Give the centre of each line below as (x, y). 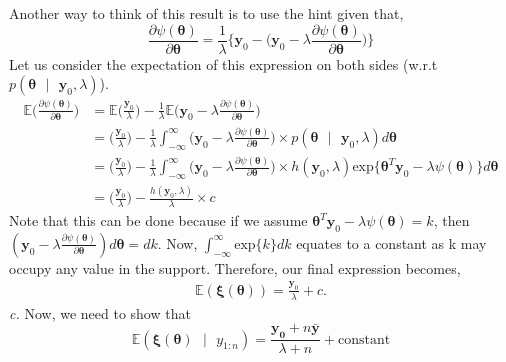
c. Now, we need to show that (100, 312)
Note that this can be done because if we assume (158, 220)
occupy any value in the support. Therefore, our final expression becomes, (235, 267)
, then (451, 220)
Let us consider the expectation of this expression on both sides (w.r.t (223, 63)
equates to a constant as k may (391, 242)
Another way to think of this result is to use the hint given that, (206, 13)
